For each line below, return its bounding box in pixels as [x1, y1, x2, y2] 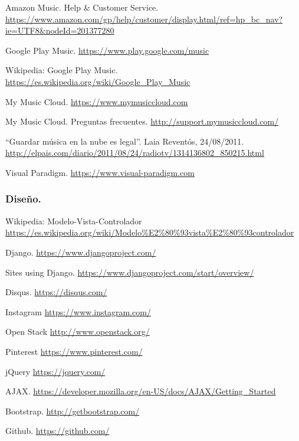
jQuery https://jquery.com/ [5, 365, 106, 377]
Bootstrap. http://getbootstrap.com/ [5, 404, 140, 417]
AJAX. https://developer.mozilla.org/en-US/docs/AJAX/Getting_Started [5, 385, 276, 397]
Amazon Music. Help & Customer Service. [5, 1, 159, 13]
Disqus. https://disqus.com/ [5, 286, 107, 298]
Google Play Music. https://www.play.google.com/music [5, 44, 209, 56]
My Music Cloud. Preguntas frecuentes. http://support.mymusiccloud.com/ [5, 115, 279, 128]
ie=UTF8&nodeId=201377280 [5, 24, 114, 37]
